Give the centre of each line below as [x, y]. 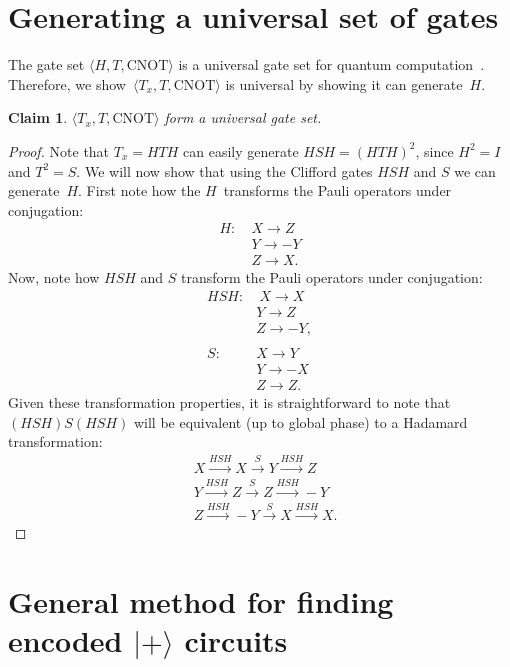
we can [475, 170]
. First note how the [139, 190]
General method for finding [201, 601]
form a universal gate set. [243, 117]
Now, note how [54, 277]
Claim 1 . [38, 117]
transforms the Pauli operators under [337, 190]
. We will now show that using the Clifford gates [224, 170]
